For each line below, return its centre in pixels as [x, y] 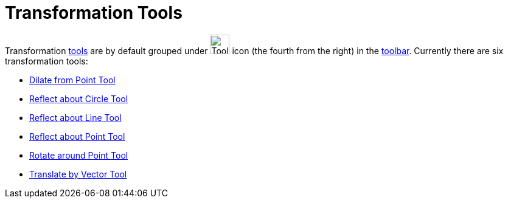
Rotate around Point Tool [79, 155]
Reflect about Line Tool [75, 117]
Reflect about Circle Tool [79, 98]
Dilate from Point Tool [72, 80]
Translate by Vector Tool [78, 174]
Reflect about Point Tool [77, 136]
